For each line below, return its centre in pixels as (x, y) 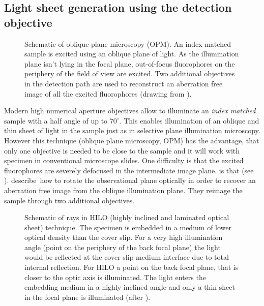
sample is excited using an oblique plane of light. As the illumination (132, 54)
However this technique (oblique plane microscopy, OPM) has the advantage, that (132, 140)
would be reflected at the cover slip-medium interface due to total (127, 257)
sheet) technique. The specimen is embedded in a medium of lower (128, 227)
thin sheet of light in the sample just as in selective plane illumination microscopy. (132, 130)
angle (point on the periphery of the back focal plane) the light (123, 247)
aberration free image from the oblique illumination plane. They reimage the (123, 190)
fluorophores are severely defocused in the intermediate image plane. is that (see (129, 170)
